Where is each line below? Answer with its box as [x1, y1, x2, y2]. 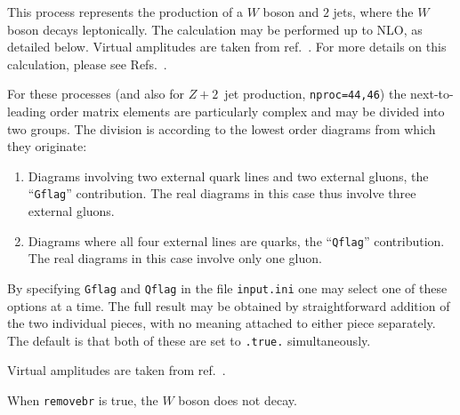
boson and [262, 3, 319, 20]
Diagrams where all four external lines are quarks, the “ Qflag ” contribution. [28, 231, 445, 250]
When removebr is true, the [7, 391, 158, 409]
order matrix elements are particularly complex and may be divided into [50, 102, 445, 121]
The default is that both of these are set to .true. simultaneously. [7, 331, 371, 349]
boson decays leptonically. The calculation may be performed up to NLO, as [7, 20, 423, 38]
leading [7, 102, 46, 121]
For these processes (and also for [7, 84, 185, 103]
